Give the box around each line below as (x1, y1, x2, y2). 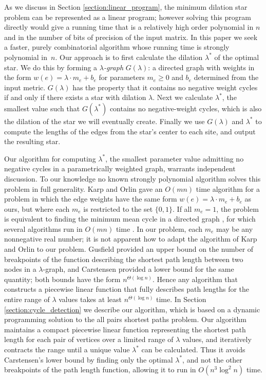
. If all (173, 203, 192, 214)
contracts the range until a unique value (4, 344, 130, 354)
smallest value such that (4, 103, 80, 113)
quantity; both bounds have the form (4, 273, 121, 284)
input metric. (4, 82, 46, 92)
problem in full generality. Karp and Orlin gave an (4, 183, 163, 194)
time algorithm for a (196, 183, 260, 194)
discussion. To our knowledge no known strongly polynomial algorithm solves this (4, 173, 261, 184)
